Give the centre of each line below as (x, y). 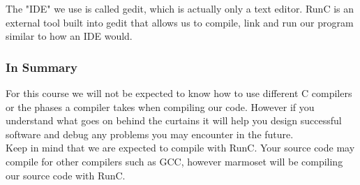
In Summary (42, 67)
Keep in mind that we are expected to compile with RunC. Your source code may (180, 148)
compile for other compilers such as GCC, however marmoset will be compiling (174, 161)
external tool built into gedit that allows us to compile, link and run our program (180, 22)
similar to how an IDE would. (69, 36)
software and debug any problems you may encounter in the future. (150, 134)
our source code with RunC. (66, 175)
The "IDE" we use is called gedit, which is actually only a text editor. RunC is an (180, 8)
